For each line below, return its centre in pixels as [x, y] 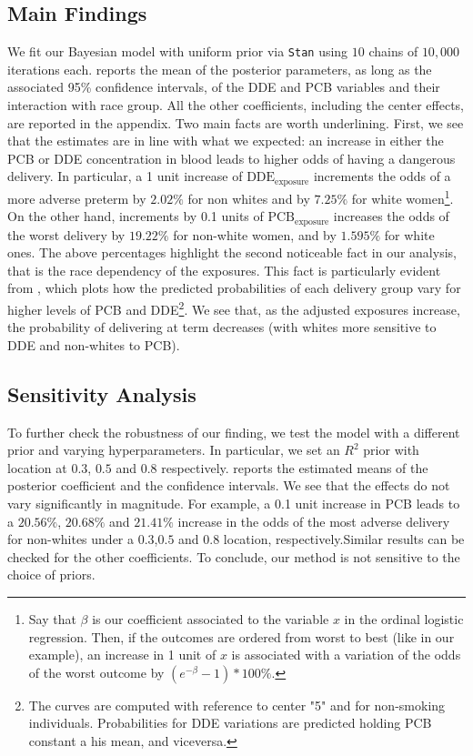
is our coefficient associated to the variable [211, 618]
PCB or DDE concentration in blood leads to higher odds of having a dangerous [231, 158]
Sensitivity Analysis [102, 393]
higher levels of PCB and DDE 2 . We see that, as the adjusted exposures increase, [234, 307]
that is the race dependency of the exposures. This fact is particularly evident [224, 270]
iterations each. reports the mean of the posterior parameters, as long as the [220, 69]
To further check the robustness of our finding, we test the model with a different [234, 432]
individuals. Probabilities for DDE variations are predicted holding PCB [230, 723]
